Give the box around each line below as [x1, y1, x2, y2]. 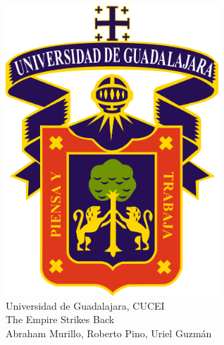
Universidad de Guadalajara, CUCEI [6, 298, 165, 313]
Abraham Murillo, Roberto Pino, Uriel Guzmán [6, 325, 212, 340]
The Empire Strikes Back [6, 312, 115, 327]
